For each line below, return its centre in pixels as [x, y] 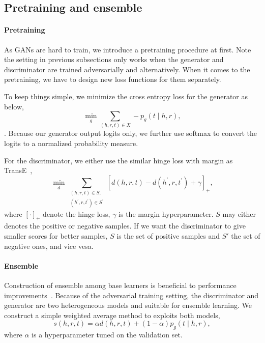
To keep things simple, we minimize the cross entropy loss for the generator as [126, 96]
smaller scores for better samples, [56, 236]
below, [14, 106]
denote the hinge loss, [77, 213]
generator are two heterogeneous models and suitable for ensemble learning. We [128, 305]
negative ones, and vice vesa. [49, 246]
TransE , [18, 170]
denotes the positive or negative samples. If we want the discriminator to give [125, 226]
